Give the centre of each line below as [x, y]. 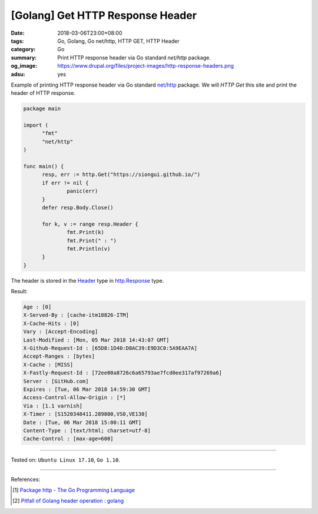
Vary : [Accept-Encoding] [61, 332]
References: [26, 479]
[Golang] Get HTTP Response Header [104, 15]
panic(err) [82, 191]
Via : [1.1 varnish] [53, 406]
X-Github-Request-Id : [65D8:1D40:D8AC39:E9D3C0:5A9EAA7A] [110, 348]
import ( [36, 125]
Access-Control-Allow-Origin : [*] [74, 398]
